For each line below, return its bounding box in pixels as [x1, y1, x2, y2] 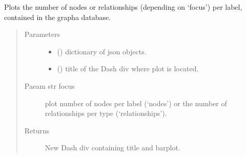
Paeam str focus [24, 80, 75, 91]
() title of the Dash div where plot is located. [57, 63, 199, 74]
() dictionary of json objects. [57, 46, 147, 56]
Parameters [24, 29, 60, 40]
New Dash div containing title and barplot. [45, 142, 180, 153]
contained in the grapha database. [4, 11, 111, 22]
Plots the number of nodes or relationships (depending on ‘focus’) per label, [4, 2, 242, 12]
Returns [24, 125, 50, 135]
